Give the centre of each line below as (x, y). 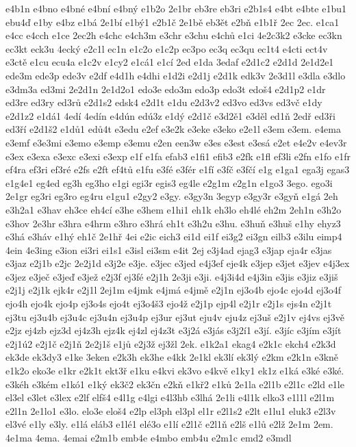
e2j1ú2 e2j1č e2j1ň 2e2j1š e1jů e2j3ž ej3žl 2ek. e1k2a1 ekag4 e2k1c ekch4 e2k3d (171, 343)
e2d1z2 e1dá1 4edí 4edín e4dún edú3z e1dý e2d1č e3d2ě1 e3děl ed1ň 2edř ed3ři (170, 115)
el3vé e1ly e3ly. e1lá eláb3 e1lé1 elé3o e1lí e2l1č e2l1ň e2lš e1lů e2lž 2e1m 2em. (169, 424)
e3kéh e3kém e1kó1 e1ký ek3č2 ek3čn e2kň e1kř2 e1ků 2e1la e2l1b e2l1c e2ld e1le (175, 384)
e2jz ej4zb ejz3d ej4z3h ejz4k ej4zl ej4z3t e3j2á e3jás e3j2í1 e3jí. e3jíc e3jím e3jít (174, 330)
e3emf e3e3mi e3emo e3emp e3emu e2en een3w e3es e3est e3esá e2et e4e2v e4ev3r (176, 142)
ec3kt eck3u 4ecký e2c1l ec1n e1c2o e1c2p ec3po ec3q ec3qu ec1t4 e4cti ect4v (167, 48)
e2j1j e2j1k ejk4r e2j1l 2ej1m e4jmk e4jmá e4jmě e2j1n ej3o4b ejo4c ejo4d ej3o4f (173, 290)
